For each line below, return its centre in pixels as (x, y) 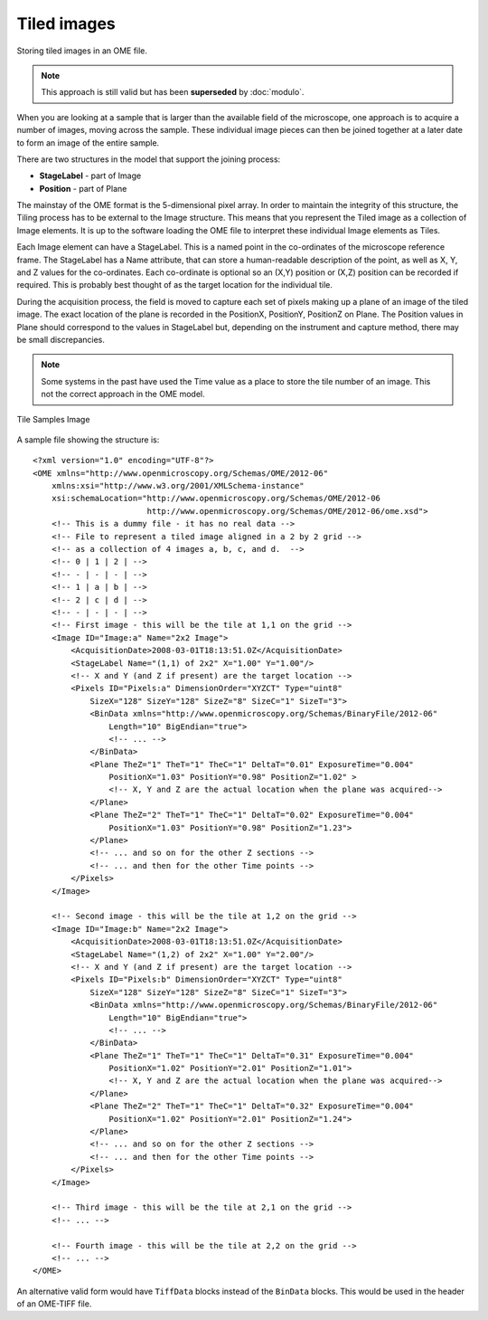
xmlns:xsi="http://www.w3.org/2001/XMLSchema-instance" (178, 486)
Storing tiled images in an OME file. (82, 51)
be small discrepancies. (61, 339)
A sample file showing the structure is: (88, 440)
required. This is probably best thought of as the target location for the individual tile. (175, 285)
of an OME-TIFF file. (54, 1304)
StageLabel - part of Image (90, 176)
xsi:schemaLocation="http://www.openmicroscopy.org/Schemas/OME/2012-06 (216, 499)
